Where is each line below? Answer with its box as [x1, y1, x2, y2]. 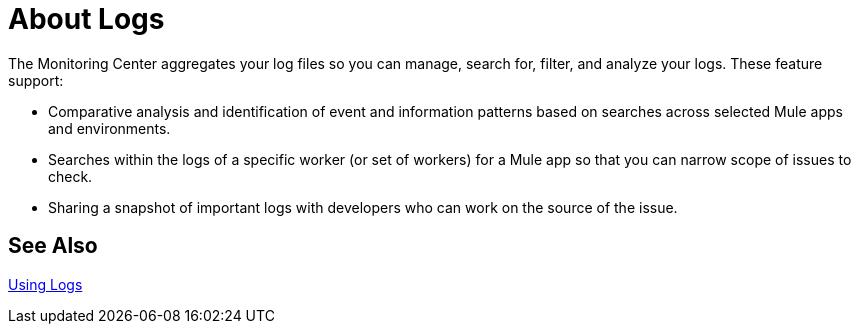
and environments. [48, 119, 171, 137]
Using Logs [8, 275, 83, 293]
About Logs [8, 2, 165, 36]
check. [48, 167, 93, 185]
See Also [8, 233, 98, 259]
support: [8, 71, 64, 89]
